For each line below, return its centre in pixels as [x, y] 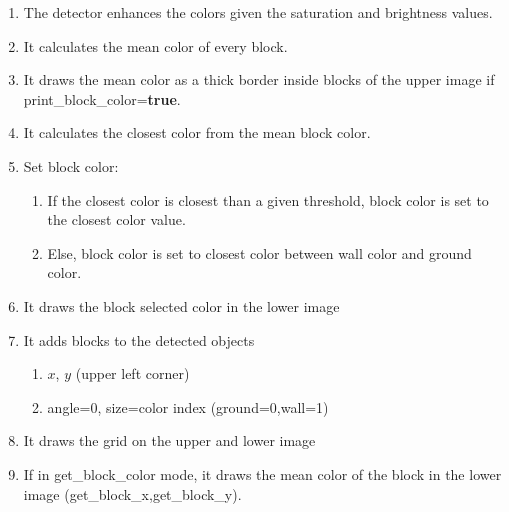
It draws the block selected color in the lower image [181, 305]
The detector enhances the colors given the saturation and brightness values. [258, 12]
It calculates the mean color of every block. [155, 45]
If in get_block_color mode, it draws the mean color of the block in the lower [262, 473]
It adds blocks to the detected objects [139, 339]
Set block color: [71, 165]
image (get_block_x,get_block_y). [132, 493]
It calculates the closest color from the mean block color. [197, 132]
